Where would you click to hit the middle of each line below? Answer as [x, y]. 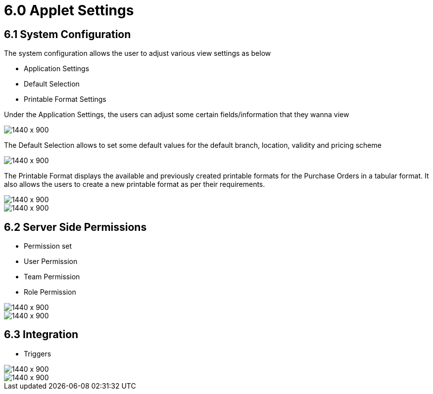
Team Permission [52, 277]
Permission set [48, 246]
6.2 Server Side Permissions [75, 227]
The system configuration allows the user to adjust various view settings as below [138, 53]
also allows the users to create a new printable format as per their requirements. [135, 184]
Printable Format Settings [65, 99]
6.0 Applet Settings [69, 10]
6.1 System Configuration [68, 34]
